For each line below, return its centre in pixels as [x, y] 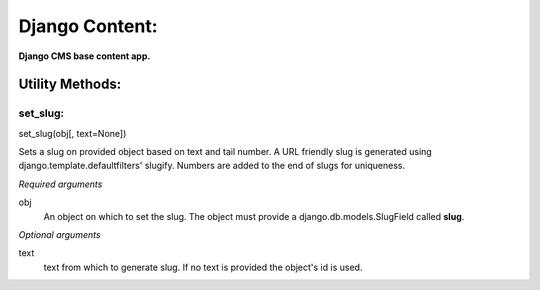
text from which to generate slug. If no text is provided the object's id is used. [203, 267]
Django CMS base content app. [84, 56]
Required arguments [60, 184]
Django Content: [88, 26]
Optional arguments [59, 235]
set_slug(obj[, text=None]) [72, 133]
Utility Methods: [70, 84]
